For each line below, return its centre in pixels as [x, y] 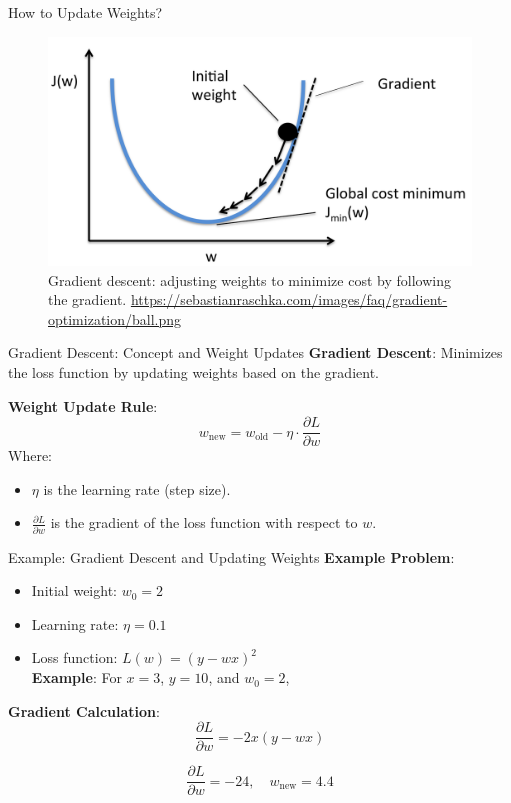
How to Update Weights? [85, 12]
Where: [30, 455]
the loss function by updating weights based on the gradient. [193, 371]
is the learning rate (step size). [137, 488]
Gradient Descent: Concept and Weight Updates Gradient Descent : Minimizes [255, 352]
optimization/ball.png [115, 318]
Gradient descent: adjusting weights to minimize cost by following [249, 279]
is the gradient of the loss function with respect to [204, 522]
